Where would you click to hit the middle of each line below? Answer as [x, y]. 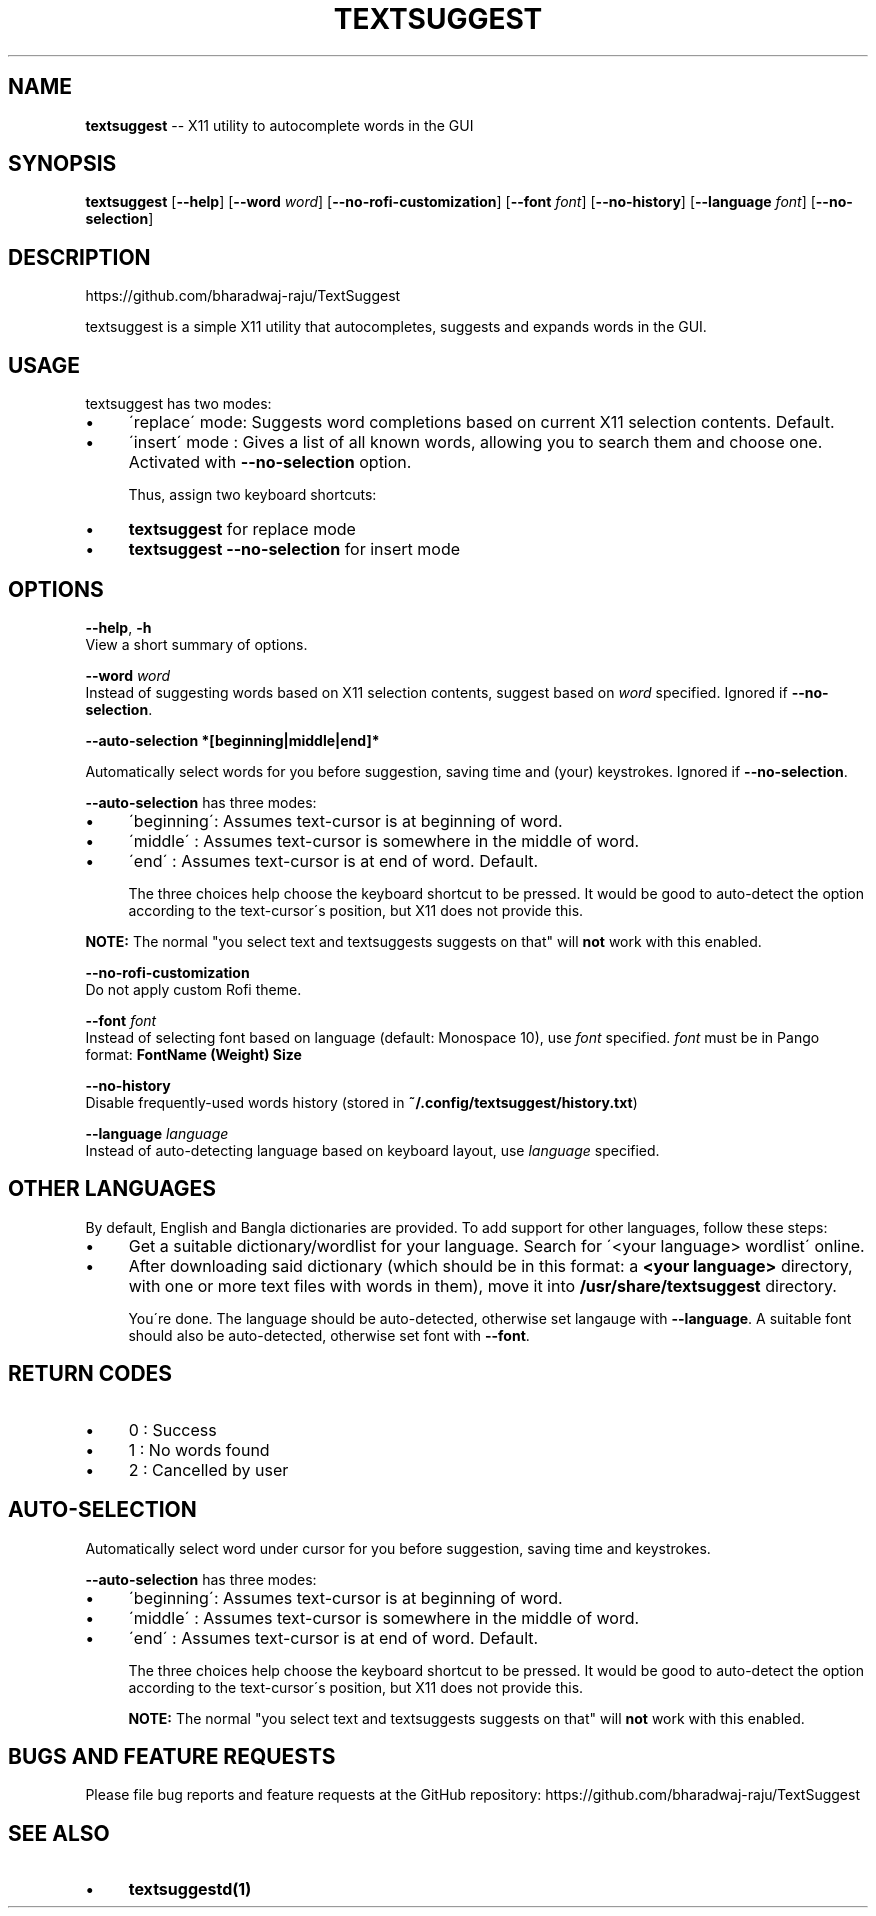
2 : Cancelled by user [208, 1469]
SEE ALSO [59, 1833]
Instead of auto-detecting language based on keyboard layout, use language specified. [372, 1150]
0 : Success [172, 1429]
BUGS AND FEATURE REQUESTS [172, 1756]
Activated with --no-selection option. [270, 462]
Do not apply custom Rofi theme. [193, 989]
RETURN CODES [90, 1374]
